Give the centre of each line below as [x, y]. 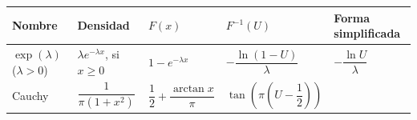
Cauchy [30, 96]
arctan [188, 89]
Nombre [35, 25]
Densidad [103, 25]
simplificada [367, 33]
